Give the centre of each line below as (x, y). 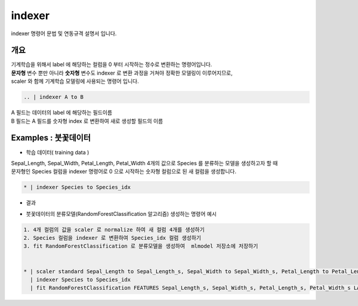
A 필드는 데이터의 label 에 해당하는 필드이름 (62, 113)
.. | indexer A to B (53, 97)
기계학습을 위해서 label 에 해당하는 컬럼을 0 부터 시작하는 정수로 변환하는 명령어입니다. (112, 64)
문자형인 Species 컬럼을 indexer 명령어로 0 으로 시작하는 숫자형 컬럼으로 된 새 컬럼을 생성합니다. (124, 171)
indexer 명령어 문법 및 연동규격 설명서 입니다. (64, 33)
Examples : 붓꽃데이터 (51, 138)
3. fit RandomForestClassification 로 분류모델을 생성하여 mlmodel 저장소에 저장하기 (141, 246)
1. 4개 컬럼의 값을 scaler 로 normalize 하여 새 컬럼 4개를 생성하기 (114, 229)
